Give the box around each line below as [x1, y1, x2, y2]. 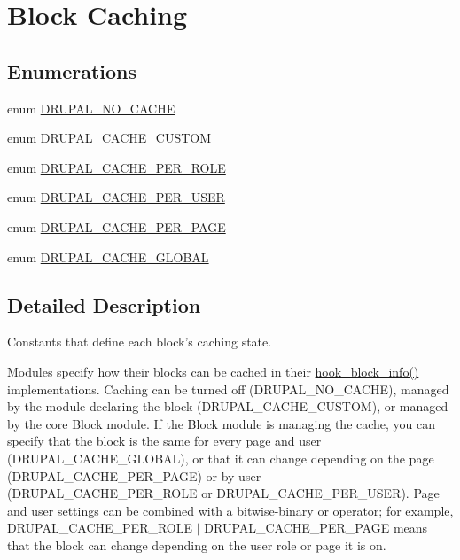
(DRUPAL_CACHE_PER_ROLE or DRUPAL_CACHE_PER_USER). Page [7, 484, 440, 502]
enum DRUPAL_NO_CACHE [7, 98, 175, 117]
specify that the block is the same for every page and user [7, 432, 322, 450]
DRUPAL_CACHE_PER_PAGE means [204, 518, 428, 537]
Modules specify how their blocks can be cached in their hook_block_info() [7, 362, 419, 380]
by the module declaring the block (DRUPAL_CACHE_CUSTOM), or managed [7, 397, 448, 416]
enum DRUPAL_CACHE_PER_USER [7, 188, 225, 206]
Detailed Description [7, 291, 201, 318]
